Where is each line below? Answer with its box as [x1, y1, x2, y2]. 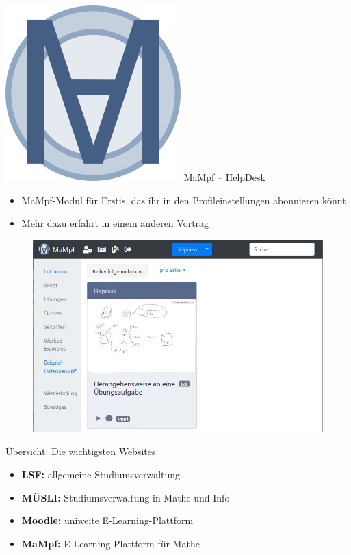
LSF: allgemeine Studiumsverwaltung [21, 467, 181, 481]
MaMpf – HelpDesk [183, 170, 265, 184]
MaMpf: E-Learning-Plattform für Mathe [21, 536, 200, 550]
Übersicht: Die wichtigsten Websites [5, 444, 156, 458]
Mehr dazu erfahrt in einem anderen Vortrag [21, 216, 209, 230]
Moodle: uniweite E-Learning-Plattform [21, 513, 194, 528]
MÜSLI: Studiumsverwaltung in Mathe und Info [21, 490, 230, 504]
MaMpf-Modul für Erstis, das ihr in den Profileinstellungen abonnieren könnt [21, 193, 346, 207]
